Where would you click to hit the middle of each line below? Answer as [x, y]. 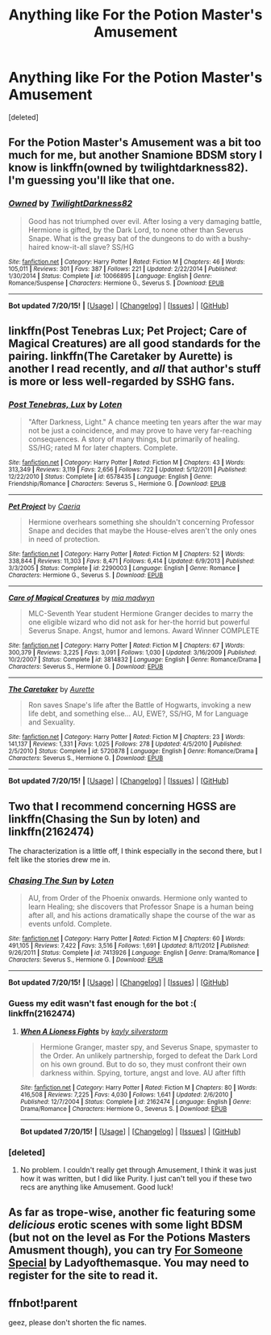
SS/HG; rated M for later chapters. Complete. [103, 448]
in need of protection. [64, 539]
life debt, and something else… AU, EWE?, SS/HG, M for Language [138, 714]
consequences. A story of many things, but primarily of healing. [134, 439]
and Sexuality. [51, 722]
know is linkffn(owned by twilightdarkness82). [128, 168]
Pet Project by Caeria [44, 506]
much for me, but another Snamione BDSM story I [135, 155]
